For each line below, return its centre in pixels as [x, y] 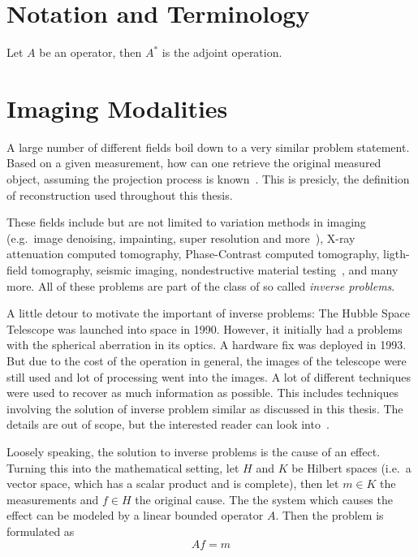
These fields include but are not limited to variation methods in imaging [186, 222]
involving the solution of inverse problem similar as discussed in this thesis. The [205, 408]
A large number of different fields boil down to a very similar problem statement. [208, 147]
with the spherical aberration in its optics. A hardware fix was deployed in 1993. [207, 345]
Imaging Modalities [117, 108]
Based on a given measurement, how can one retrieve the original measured [194, 163]
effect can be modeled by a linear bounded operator [135, 515]
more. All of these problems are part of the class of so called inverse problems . [201, 285]
